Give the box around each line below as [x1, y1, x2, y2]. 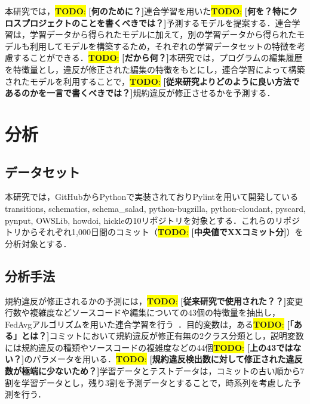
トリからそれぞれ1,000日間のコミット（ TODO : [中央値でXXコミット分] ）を [5, 226, 303, 238]
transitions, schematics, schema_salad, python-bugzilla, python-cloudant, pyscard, [5, 202, 306, 214]
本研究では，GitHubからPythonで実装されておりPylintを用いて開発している [5, 190, 299, 203]
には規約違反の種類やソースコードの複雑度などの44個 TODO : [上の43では [5, 341, 293, 353]
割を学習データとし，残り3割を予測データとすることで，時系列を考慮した [5, 376, 293, 388]
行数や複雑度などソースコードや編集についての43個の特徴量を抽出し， [5, 306, 280, 319]
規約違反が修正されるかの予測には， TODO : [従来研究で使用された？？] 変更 [5, 294, 303, 307]
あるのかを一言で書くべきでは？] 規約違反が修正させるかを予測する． [5, 87, 275, 99]
